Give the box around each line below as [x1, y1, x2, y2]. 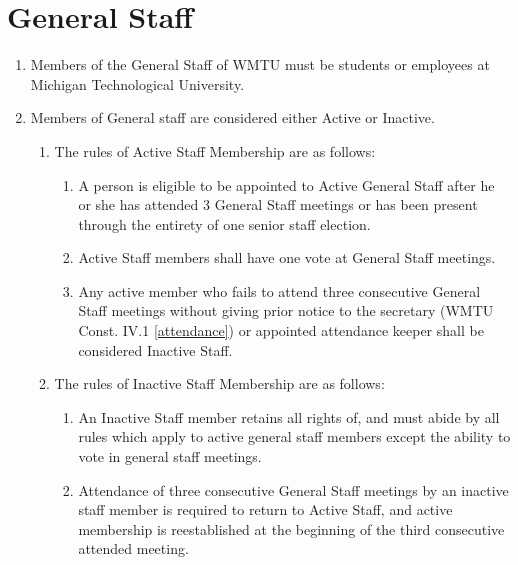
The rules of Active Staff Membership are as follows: [54, 140, 376, 161]
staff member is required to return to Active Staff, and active [78, 499, 453, 520]
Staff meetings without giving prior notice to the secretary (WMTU [78, 300, 494, 321]
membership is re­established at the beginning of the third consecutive [78, 518, 505, 539]
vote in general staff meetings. [78, 446, 262, 467]
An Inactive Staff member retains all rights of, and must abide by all [78, 406, 500, 427]
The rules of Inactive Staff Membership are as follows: [54, 373, 385, 394]
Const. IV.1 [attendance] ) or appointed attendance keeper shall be [78, 320, 484, 341]
